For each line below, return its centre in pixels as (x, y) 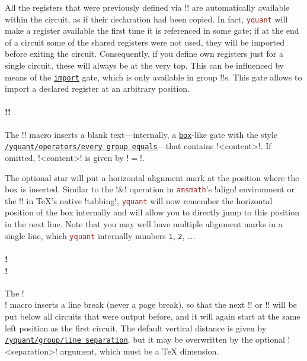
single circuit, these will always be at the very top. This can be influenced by (144, 65)
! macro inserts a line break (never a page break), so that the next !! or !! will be (151, 304)
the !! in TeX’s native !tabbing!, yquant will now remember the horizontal (139, 200)
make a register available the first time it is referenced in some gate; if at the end (152, 30)
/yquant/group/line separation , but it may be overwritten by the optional (145, 339)
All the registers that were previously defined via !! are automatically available (147, 7)
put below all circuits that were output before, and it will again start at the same (153, 316)
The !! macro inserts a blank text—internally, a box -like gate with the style (141, 134)
